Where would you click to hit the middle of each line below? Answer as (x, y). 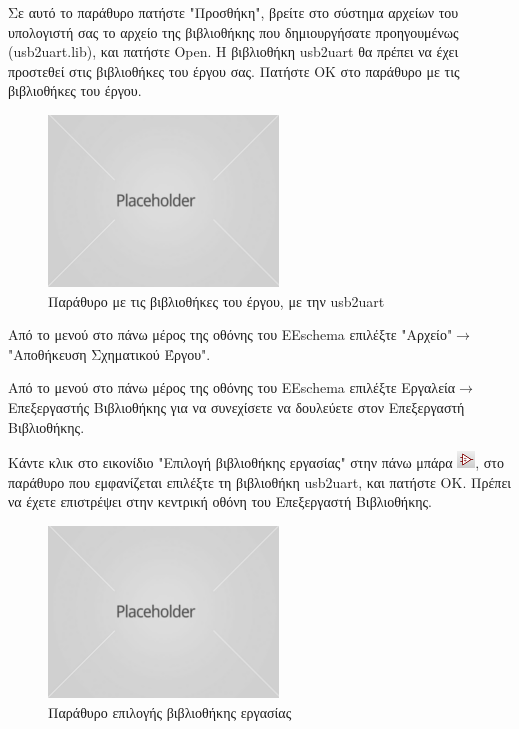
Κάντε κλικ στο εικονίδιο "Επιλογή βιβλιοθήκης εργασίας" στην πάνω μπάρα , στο (256, 462)
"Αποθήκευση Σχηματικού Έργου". (109, 353)
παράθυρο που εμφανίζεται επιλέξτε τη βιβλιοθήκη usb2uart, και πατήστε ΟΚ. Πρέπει (260, 481)
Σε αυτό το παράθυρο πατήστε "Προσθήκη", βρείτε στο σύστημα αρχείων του (233, 12)
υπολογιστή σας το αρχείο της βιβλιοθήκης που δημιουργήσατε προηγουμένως (233, 31)
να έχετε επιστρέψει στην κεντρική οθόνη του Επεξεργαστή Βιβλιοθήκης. (220, 501)
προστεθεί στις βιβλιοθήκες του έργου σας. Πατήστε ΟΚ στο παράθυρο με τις (234, 70)
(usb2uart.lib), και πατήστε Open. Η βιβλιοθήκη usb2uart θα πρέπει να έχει (233, 51)
